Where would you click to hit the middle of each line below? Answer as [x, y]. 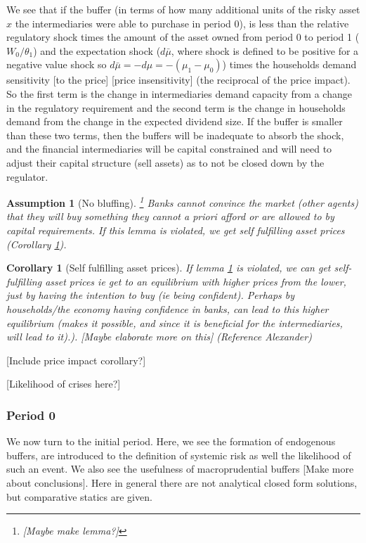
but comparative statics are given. [79, 496]
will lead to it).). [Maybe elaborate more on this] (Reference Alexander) [159, 337]
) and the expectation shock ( [97, 50]
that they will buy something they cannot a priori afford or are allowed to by [170, 216]
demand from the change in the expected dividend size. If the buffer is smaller [175, 121]
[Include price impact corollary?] [76, 360]
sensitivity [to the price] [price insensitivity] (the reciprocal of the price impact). [178, 80]
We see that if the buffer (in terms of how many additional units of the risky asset [183, 9]
